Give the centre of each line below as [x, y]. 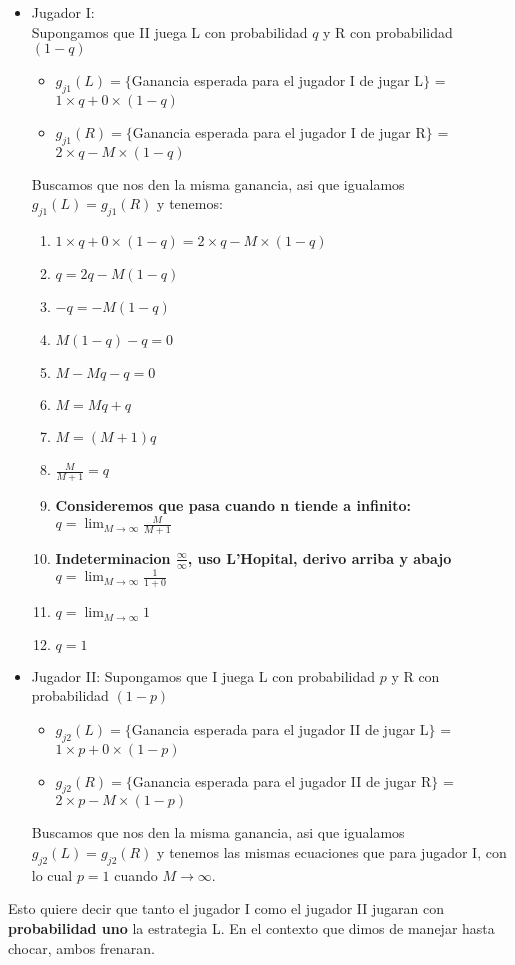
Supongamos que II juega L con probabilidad [169, 31]
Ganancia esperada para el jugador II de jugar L [280, 728]
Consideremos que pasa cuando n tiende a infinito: [233, 505]
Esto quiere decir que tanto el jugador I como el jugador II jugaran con [226, 908]
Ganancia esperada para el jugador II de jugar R [282, 780]
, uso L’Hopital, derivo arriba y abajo [319, 557]
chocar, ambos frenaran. [81, 947]
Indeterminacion [113, 557]
